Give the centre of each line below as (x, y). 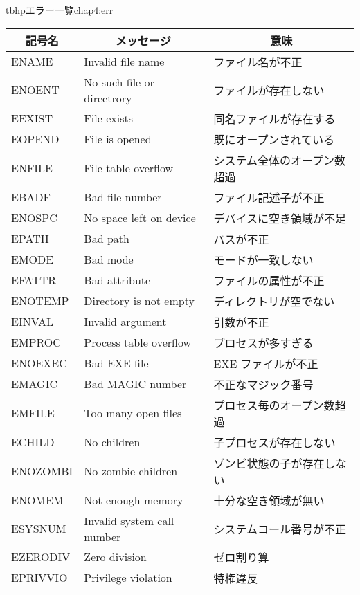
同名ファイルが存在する (274, 118)
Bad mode (109, 259)
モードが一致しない (263, 259)
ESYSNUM (39, 529)
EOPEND (35, 139)
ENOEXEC (39, 363)
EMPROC (36, 342)
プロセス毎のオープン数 (274, 405)
